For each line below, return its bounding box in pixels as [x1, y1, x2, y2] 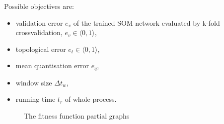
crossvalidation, [15, 27, 63, 38]
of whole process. [65, 94, 117, 104]
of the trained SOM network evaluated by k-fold [73, 17, 220, 28]
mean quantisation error [15, 60, 89, 71]
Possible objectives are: [4, 1, 74, 11]
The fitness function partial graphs [24, 111, 130, 121]
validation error [15, 17, 63, 28]
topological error [15, 43, 66, 54]
